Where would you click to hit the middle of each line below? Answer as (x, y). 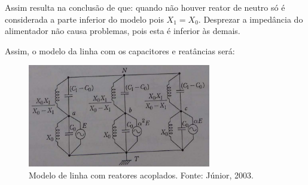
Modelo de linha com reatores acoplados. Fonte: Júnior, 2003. (141, 175)
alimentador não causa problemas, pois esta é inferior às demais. (123, 31)
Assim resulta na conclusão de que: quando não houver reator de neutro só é (145, 7)
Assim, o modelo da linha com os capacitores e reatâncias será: (120, 50)
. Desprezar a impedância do (251, 19)
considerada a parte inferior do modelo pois (84, 19)
